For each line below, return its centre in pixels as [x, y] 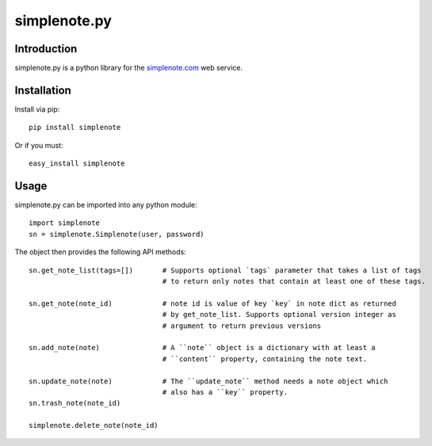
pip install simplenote [75, 128]
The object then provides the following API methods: [100, 252]
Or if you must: [39, 145]
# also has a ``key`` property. [225, 392]
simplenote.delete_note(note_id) [94, 425]
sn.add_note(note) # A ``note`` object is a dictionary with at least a [202, 348]
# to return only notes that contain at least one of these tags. [294, 281]
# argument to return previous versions [242, 326]
